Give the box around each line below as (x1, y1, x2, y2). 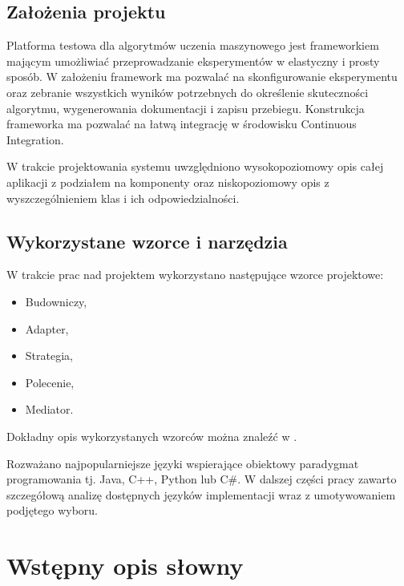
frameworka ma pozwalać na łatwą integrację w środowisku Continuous (6, 115, 357, 132)
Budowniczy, (25, 293, 87, 309)
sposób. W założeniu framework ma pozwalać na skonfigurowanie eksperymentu (6, 68, 398, 85)
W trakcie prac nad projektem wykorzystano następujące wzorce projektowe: (6, 266, 384, 283)
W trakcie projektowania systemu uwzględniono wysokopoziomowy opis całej (6, 158, 384, 175)
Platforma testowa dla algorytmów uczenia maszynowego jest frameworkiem (6, 37, 379, 54)
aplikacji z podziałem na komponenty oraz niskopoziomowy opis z (6, 173, 329, 190)
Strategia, (25, 347, 73, 364)
